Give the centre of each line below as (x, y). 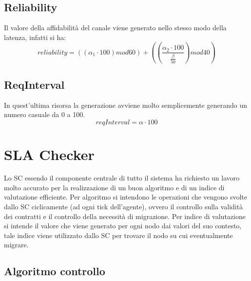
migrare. (16, 245)
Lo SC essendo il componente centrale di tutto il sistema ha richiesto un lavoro (122, 178)
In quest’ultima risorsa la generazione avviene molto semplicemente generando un (125, 105)
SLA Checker (49, 154)
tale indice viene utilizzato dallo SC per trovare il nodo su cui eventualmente (118, 235)
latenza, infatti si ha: (35, 37)
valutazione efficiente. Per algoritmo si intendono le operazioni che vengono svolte (125, 197)
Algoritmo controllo (55, 271)
